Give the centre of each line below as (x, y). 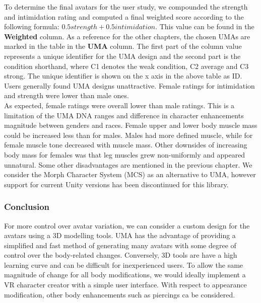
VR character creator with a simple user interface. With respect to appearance (125, 285)
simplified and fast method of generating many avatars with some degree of (120, 245)
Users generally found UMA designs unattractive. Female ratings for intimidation (129, 85)
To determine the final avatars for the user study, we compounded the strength (126, 7)
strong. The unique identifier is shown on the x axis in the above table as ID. (123, 76)
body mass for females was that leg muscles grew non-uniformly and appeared (125, 154)
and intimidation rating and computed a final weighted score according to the (124, 16)
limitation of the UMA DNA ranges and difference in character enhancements (124, 115)
